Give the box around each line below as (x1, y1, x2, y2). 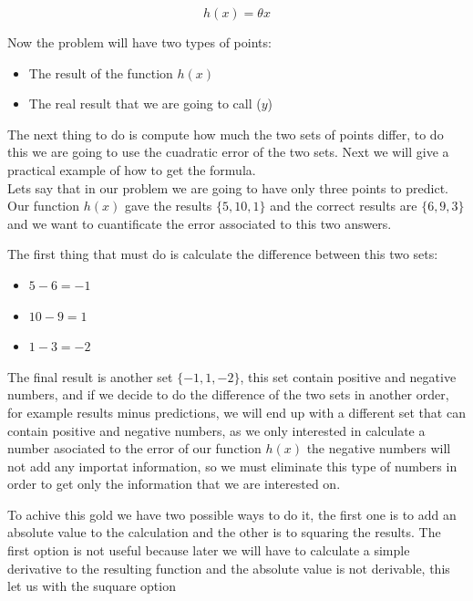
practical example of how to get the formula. (7, 160, 256, 179)
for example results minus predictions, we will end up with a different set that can (7, 402, 466, 421)
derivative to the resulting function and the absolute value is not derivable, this (7, 558, 450, 577)
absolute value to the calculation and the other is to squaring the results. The (7, 523, 441, 542)
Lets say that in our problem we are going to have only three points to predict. (7, 178, 448, 197)
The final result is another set (7, 367, 173, 386)
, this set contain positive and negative (240, 367, 457, 386)
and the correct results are (270, 196, 417, 215)
